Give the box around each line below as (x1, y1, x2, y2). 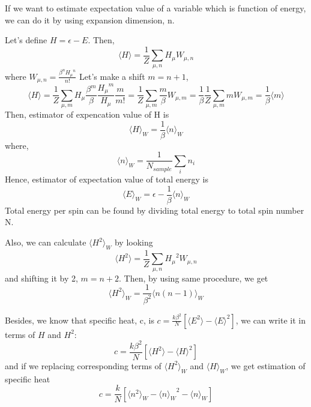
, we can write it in (235, 313, 306, 326)
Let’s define (5, 34, 47, 46)
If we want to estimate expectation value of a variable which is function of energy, (5, 2, 306, 14)
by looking (114, 236, 153, 249)
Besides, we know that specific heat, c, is (5, 313, 154, 326)
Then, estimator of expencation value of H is (5, 108, 169, 121)
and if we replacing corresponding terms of (5, 359, 162, 372)
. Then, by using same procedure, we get (118, 271, 268, 284)
